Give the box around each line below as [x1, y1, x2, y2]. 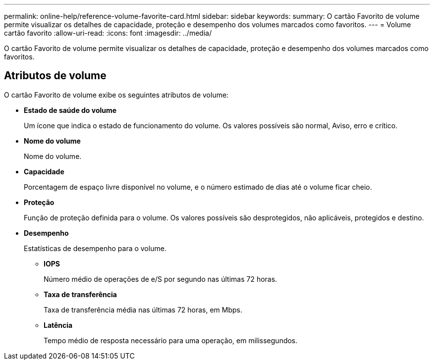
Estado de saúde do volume [24, 105, 117, 114]
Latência [44, 320, 73, 329]
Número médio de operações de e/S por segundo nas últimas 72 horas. [44, 274, 277, 283]
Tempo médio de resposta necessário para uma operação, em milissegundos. [44, 336, 298, 345]
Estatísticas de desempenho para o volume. [24, 244, 166, 253]
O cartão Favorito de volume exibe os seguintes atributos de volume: [4, 90, 229, 99]
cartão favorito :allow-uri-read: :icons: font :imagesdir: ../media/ [4, 29, 212, 37]
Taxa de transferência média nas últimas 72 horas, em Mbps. [44, 305, 243, 314]
